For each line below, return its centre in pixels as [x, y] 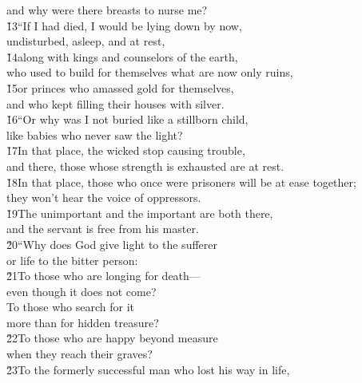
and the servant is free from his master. [103, 229]
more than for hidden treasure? [83, 322]
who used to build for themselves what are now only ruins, [150, 72]
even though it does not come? [82, 291]
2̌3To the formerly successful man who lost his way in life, [148, 369]
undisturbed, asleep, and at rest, [86, 41]
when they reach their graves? [80, 354]
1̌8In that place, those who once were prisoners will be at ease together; [181, 182]
